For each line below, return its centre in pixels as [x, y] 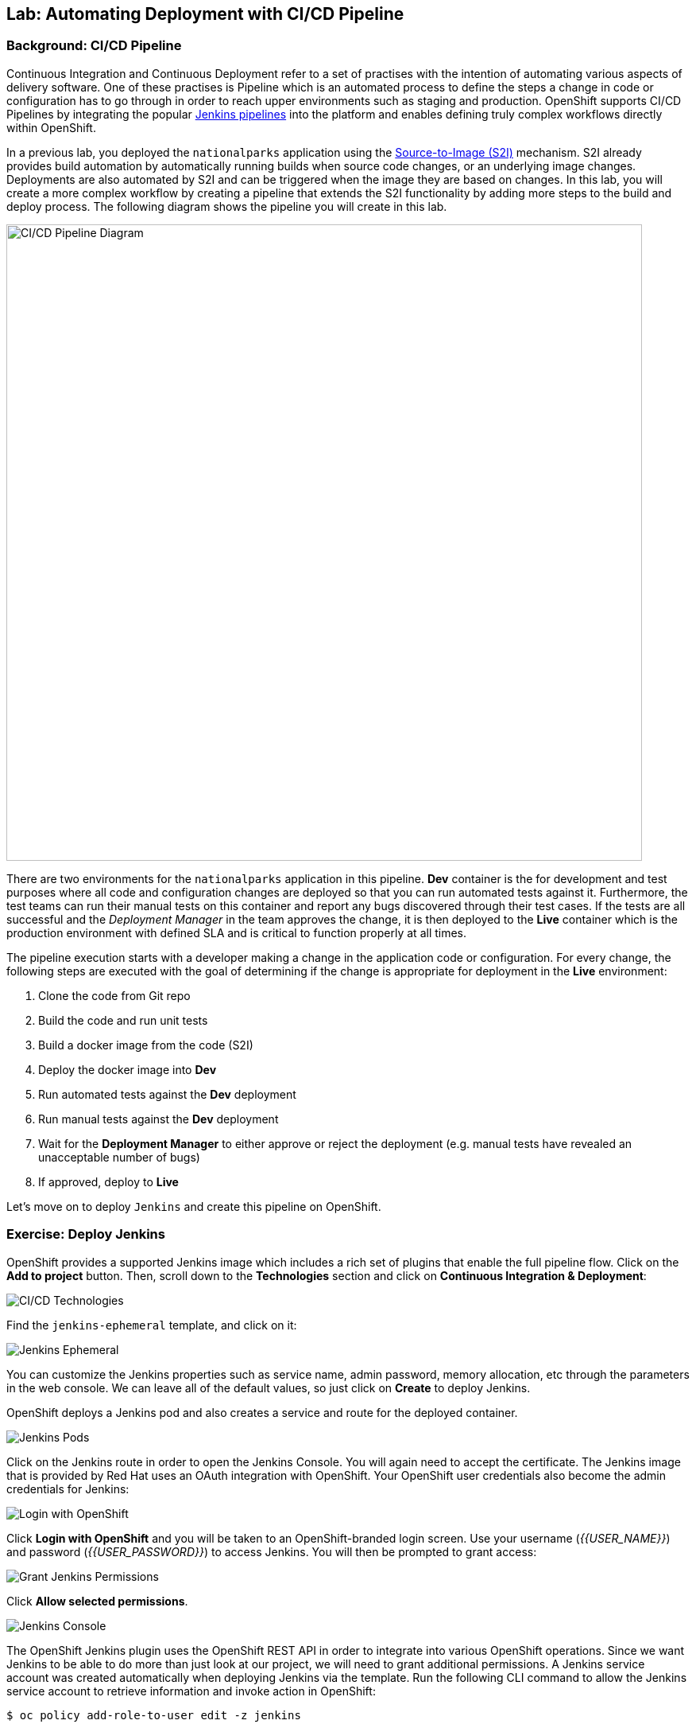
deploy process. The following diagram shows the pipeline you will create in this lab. [227, 206]
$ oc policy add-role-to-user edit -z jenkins [154, 1715]
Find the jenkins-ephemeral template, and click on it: [152, 1325]
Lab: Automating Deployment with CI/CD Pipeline [205, 14]
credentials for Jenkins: [68, 1489]
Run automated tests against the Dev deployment [167, 1094]
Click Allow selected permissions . [97, 1601]
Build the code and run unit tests [123, 1020]
